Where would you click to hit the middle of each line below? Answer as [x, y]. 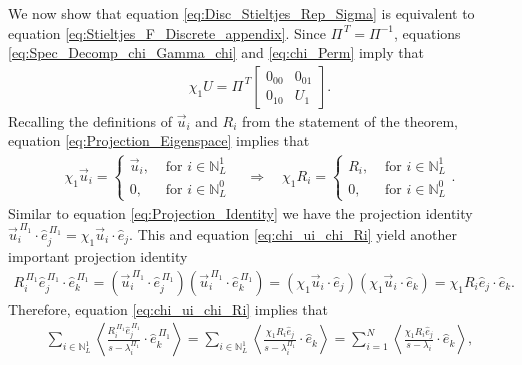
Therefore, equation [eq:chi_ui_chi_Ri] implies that [168, 308]
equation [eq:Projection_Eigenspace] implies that [159, 140]
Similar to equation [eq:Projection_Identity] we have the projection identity [240, 212]
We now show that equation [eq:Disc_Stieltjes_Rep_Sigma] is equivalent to [241, 13]
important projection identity [98, 256]
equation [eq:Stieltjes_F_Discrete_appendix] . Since [167, 32]
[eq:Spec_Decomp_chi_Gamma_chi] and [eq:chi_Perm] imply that [216, 52]
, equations [427, 32]
